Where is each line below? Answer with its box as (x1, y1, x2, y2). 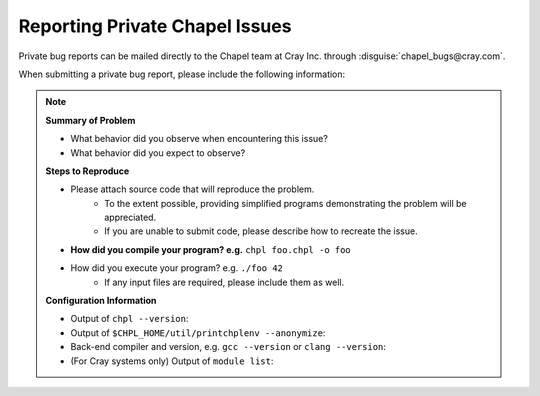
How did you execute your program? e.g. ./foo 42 (70, 262, 284, 274)
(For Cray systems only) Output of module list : (70, 355, 274, 367)
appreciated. (104, 211, 157, 224)
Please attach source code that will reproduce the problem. (70, 183, 315, 195)
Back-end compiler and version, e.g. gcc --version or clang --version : (70, 341, 387, 353)
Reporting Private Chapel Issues (18, 15, 292, 37)
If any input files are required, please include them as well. (104, 276, 345, 288)
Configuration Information (45, 295, 157, 307)
